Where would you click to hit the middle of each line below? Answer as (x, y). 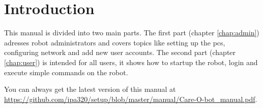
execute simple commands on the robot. (66, 72)
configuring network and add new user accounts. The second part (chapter (120, 52)
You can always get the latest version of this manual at (90, 89)
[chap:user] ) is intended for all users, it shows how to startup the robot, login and (131, 62)
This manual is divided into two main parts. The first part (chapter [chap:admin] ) (132, 33)
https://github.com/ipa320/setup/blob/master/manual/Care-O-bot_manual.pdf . (131, 99)
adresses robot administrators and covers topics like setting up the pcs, (115, 42)
